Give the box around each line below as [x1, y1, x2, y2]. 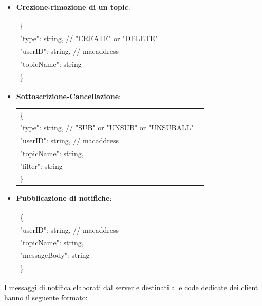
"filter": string [20, 160, 63, 171]
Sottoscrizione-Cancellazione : [16, 90, 121, 101]
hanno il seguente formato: [4, 292, 88, 302]
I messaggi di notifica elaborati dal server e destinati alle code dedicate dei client [4, 282, 258, 293]
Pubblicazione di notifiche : [16, 193, 112, 203]
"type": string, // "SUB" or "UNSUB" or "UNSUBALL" [20, 122, 194, 132]
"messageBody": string [20, 250, 90, 260]
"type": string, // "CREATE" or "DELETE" [20, 33, 158, 44]
